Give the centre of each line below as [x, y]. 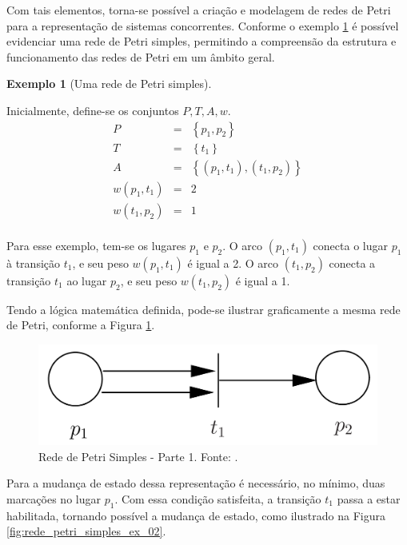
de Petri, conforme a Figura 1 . [81, 325]
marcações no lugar [54, 499]
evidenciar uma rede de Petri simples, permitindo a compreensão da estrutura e [202, 41]
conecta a [352, 263]
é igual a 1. [263, 280]
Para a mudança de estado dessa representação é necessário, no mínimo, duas [196, 483]
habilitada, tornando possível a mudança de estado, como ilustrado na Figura [196, 515]
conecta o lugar [350, 245]
